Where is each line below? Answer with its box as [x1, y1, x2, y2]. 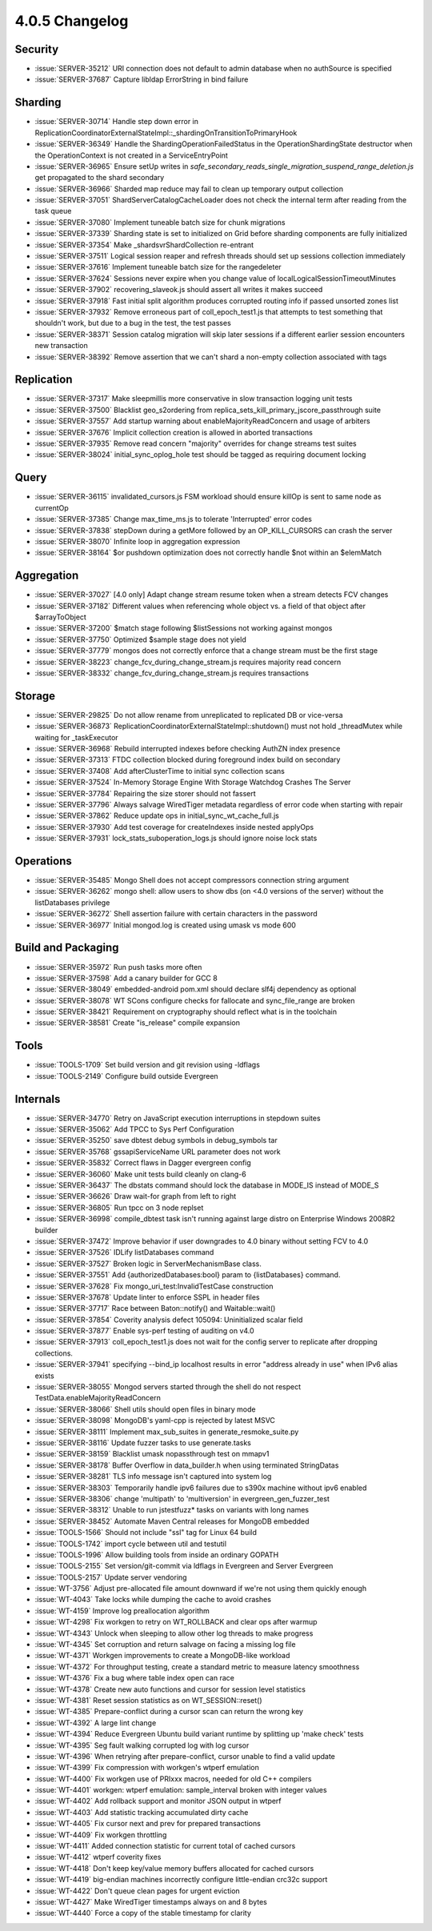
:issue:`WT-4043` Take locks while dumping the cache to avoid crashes [34, 1595, 272, 1604]
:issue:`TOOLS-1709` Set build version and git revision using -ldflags [34, 1060, 260, 1070]
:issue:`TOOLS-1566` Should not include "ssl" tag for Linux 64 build [34, 1528, 258, 1537]
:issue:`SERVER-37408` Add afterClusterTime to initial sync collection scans [34, 766, 286, 775]
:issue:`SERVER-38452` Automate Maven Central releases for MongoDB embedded [34, 1516, 310, 1526]
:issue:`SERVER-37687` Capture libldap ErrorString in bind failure [34, 74, 249, 84]
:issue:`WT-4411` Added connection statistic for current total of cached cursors [34, 1841, 296, 1851]
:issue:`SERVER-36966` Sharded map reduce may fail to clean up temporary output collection [34, 184, 344, 194]
